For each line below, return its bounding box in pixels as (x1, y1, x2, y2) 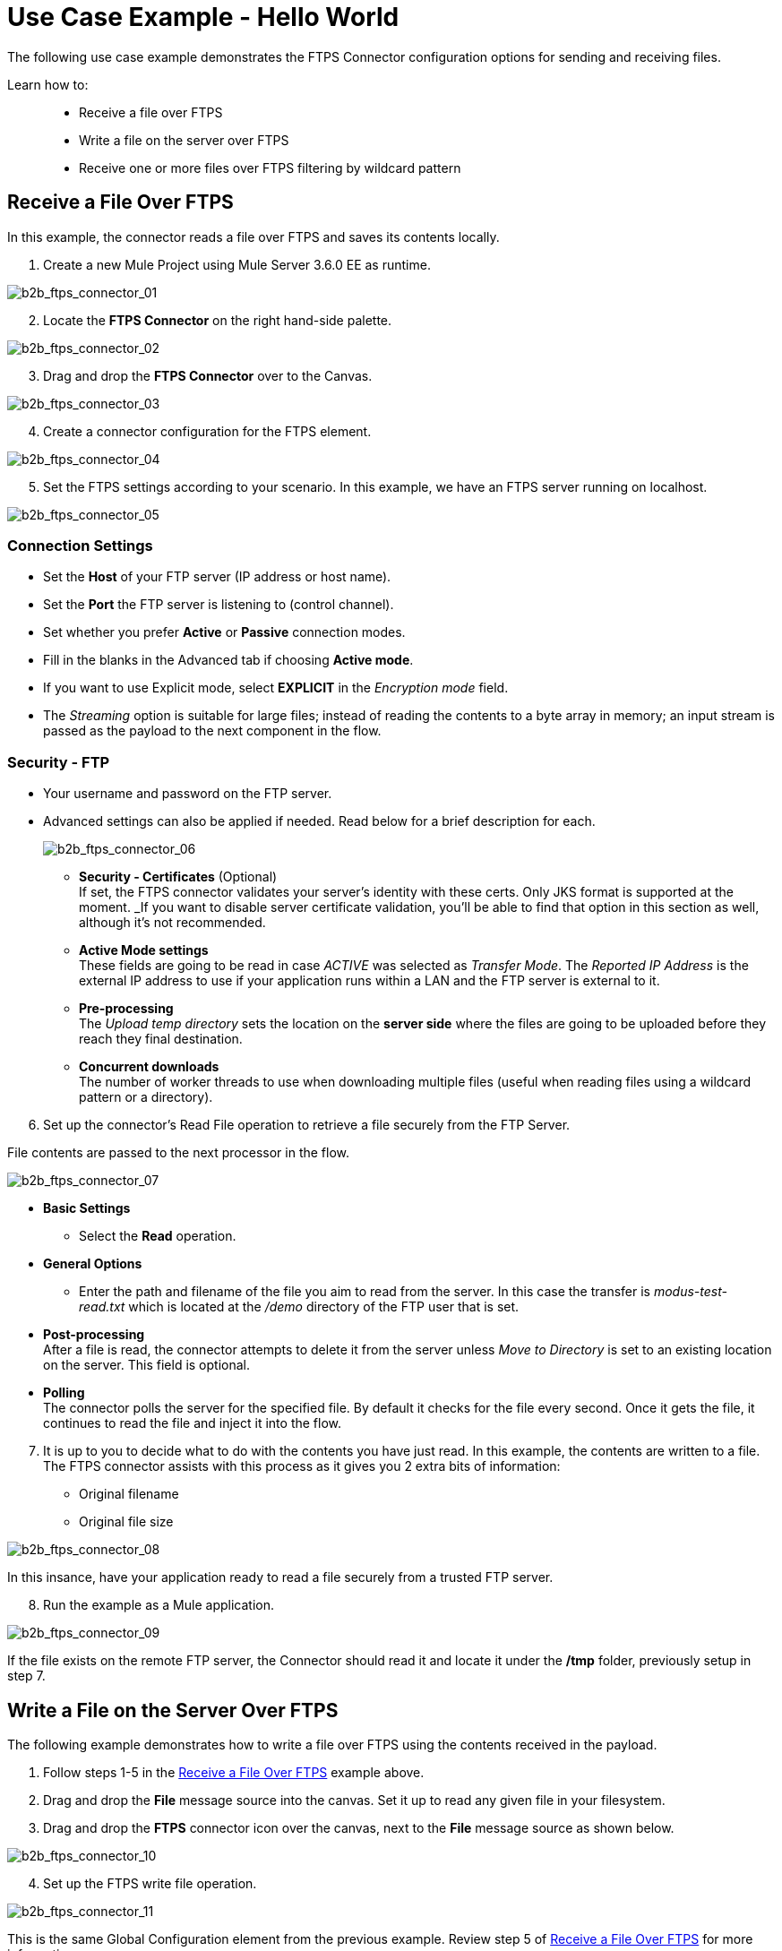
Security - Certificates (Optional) (79, 869, 278, 885)
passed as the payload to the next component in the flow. (43, 723, 382, 739)
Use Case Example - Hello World (7, 2, 400, 32)
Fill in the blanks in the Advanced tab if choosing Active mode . (43, 652, 414, 668)
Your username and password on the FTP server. (43, 786, 332, 802)
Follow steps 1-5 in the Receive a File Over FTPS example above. (43, 1764, 425, 1780)
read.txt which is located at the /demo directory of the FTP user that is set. (79, 1299, 520, 1315)
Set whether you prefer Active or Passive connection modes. (43, 624, 406, 640)
